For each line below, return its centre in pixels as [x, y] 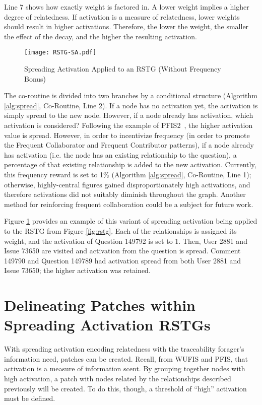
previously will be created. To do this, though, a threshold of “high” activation [125, 388]
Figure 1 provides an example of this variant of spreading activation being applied [131, 221]
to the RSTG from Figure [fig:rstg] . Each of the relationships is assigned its [120, 230]
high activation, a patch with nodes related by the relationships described [118, 378]
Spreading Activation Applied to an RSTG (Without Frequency [123, 69]
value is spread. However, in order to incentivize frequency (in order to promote [127, 135]
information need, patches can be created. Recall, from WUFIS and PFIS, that [126, 358]
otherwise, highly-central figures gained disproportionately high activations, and [127, 184]
